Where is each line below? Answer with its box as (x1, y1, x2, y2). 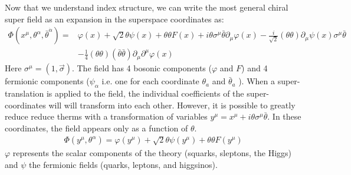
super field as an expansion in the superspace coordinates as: (5, 12, 224, 25)
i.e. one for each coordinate (101, 75, 199, 87)
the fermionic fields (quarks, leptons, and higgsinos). (29, 159, 218, 171)
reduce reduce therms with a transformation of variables (5, 110, 208, 123)
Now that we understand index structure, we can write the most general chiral (5, 1, 288, 13)
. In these (267, 110, 301, 123)
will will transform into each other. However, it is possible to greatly (48, 98, 296, 111)
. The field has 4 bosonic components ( (71, 62, 212, 74)
